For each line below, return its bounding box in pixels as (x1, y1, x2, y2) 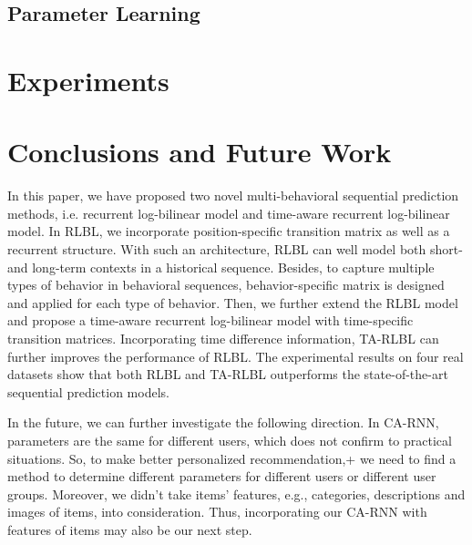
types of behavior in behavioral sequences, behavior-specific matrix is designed (7, 275, 445, 294)
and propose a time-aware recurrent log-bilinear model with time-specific (7, 311, 414, 330)
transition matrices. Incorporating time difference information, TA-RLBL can (7, 329, 439, 348)
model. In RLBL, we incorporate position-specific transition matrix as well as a (7, 221, 450, 241)
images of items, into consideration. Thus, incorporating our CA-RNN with (7, 502, 427, 521)
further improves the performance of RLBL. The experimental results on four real (7, 346, 464, 365)
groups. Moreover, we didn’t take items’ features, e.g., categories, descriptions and (7, 484, 466, 503)
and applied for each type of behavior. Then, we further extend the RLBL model (7, 293, 458, 312)
